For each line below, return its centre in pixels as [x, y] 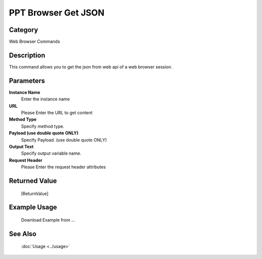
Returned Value [33, 181]
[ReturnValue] [35, 194]
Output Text [21, 146]
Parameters [27, 81]
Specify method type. [43, 126]
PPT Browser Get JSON [57, 13]
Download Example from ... [48, 220]
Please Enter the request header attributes [64, 167]
